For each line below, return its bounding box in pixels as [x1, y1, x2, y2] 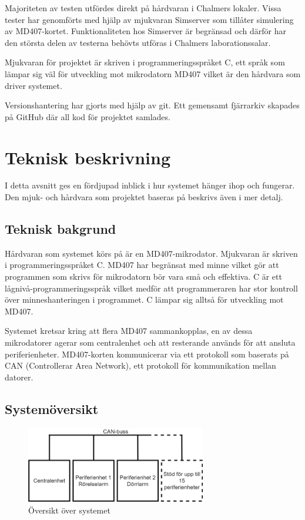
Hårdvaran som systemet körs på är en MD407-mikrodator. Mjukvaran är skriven [5, 247, 298, 259]
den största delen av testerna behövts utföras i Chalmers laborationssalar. [5, 36, 271, 48]
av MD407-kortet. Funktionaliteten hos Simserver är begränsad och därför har [5, 25, 286, 37]
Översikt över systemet [28, 504, 110, 516]
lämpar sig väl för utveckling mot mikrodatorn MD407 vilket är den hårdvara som [5, 67, 301, 80]
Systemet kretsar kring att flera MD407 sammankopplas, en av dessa [5, 324, 253, 337]
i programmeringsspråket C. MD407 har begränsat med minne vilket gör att [5, 259, 279, 271]
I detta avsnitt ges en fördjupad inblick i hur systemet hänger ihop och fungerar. [5, 179, 295, 191]
